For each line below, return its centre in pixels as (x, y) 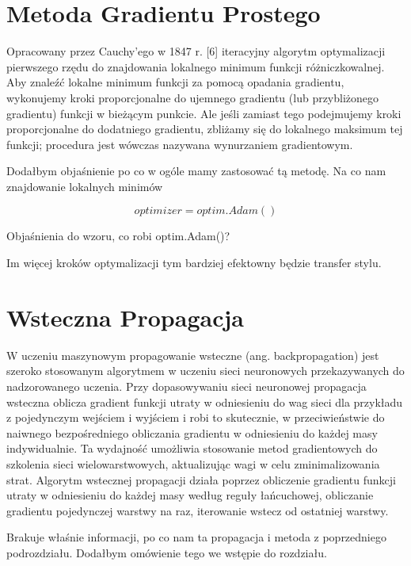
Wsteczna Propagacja (125, 317)
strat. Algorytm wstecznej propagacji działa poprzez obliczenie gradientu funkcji (201, 479)
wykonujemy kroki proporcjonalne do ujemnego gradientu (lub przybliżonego (193, 97)
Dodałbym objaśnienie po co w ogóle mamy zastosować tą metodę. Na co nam (196, 171)
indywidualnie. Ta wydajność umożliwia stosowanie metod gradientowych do (192, 448)
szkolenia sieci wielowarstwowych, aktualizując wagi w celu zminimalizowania (193, 463)
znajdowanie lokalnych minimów (85, 186)
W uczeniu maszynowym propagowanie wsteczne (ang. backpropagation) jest (193, 355)
